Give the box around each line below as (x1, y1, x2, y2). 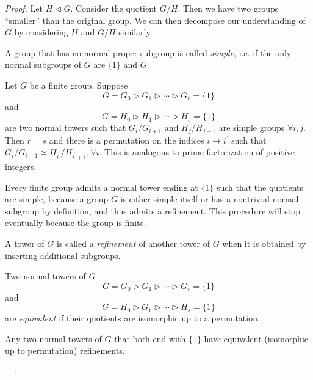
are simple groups (218, 121, 285, 134)
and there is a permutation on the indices (49, 133, 204, 146)
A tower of (5, 236, 45, 249)
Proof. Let (5, 2, 43, 14)
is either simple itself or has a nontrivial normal (120, 192, 299, 205)
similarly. (118, 26, 153, 38)
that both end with (114, 332, 186, 345)
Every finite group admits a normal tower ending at (5, 180, 198, 193)
